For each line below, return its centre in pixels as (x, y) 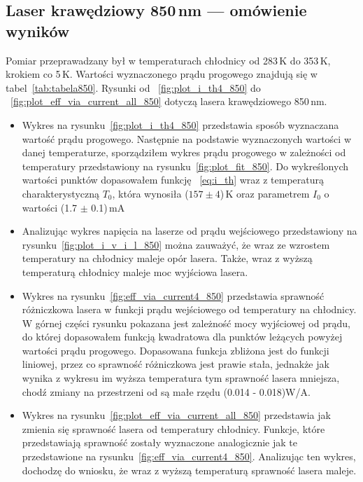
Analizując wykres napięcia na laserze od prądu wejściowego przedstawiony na (190, 231)
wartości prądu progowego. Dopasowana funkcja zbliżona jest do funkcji (176, 350)
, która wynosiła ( (150, 193)
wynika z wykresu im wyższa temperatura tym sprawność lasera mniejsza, (181, 378)
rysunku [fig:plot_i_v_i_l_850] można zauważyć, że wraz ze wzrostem (176, 244)
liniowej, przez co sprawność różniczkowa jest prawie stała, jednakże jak (176, 364)
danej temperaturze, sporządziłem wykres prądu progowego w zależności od (184, 152)
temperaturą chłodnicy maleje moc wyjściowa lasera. (135, 271)
